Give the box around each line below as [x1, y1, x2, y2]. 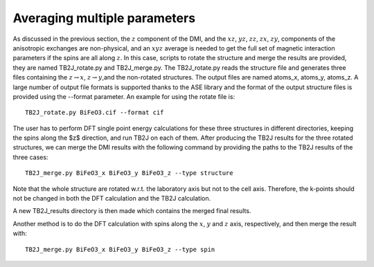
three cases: [12, 153, 48, 161]
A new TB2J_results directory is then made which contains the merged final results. [12, 207, 251, 215]
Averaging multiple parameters [12, 10, 196, 26]
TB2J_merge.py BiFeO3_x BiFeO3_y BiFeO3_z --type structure [25, 169, 233, 177]
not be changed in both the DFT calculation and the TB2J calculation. [12, 194, 211, 203]
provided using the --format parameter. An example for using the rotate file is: [12, 92, 235, 100]
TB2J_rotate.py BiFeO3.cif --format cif [25, 109, 164, 117]
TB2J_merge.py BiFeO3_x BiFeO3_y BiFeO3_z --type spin [25, 246, 215, 253]
